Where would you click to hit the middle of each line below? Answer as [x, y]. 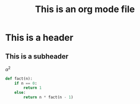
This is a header [39, 38]
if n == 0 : [26, 83]
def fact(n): [19, 79]
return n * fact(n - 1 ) [48, 97]
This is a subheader [37, 56]
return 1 [33, 88]
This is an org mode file [85, 9]
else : [20, 93]
